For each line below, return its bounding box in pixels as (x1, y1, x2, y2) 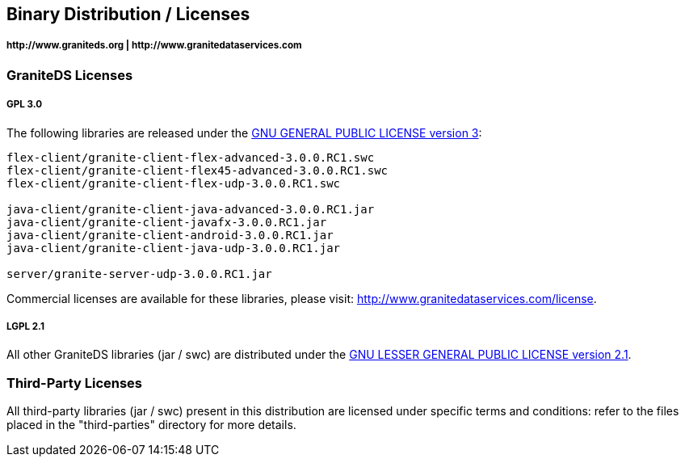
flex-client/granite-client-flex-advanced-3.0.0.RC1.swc (6, 150, 375, 164)
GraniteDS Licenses (6, 66, 133, 83)
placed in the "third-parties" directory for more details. (6, 418, 296, 432)
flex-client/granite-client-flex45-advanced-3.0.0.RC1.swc (6, 163, 389, 177)
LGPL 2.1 (6, 320, 44, 332)
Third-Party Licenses (6, 374, 143, 391)
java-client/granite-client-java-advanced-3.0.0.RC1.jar (6, 202, 375, 216)
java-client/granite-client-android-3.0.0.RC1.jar (6, 228, 334, 242)
